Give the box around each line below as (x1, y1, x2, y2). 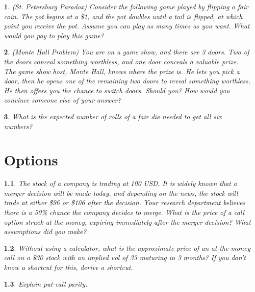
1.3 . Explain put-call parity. (4, 278, 88, 289)
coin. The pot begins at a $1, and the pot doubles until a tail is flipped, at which (4, 11, 243, 21)
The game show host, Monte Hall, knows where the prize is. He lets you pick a (4, 66, 240, 76)
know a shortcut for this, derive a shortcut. (4, 262, 133, 272)
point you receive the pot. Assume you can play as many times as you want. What (4, 21, 250, 31)
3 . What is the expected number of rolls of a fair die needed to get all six (4, 111, 222, 121)
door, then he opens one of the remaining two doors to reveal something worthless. (4, 76, 251, 86)
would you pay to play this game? (4, 30, 104, 40)
